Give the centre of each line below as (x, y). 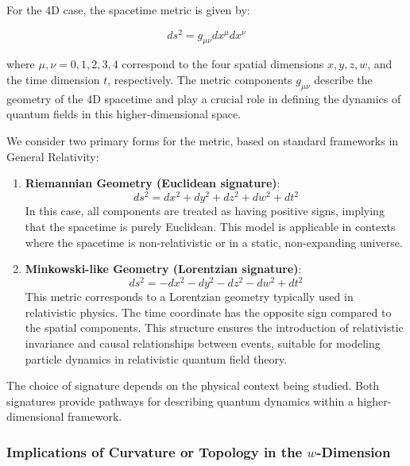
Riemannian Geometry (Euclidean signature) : (153, 183)
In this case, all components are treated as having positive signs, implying (205, 211)
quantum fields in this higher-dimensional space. (124, 114)
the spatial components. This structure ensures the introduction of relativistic (214, 327)
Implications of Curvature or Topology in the (155, 451)
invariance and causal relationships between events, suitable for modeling (203, 343)
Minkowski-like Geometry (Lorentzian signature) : (163, 269)
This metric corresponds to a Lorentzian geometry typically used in (189, 297)
